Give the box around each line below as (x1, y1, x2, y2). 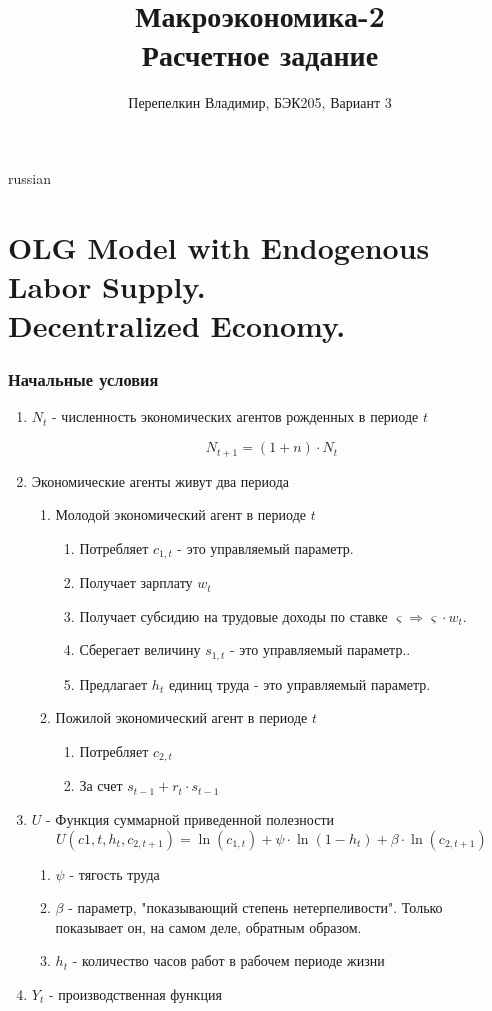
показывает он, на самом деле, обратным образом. (55, 916, 362, 937)
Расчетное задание (141, 34, 379, 75)
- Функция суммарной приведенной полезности (46, 809, 335, 830)
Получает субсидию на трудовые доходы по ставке (79, 605, 388, 626)
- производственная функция (48, 984, 222, 1004)
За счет (79, 775, 123, 796)
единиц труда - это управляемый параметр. (168, 673, 431, 694)
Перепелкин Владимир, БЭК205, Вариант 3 (128, 92, 392, 113)
